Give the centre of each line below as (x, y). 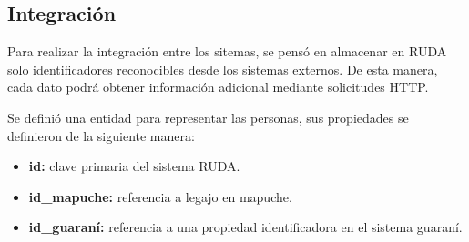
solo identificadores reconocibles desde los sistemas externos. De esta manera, (223, 69)
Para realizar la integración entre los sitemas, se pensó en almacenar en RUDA (227, 51)
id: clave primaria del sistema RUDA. (134, 166)
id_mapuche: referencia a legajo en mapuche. (160, 196)
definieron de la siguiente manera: (101, 135)
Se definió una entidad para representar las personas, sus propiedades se (208, 117)
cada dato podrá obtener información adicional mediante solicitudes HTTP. (218, 87)
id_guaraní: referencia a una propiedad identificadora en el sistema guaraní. (245, 227)
